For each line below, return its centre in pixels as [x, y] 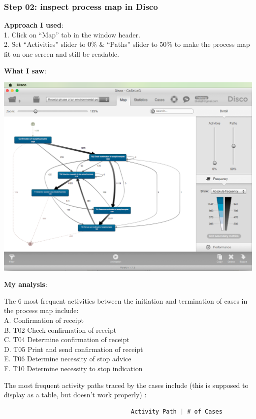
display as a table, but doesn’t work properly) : [75, 395]
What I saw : [25, 70]
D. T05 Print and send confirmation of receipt [74, 349]
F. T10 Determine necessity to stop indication [73, 368]
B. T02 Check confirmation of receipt [60, 330]
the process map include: [41, 310]
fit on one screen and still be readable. [62, 54]
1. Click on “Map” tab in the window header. [72, 34]
